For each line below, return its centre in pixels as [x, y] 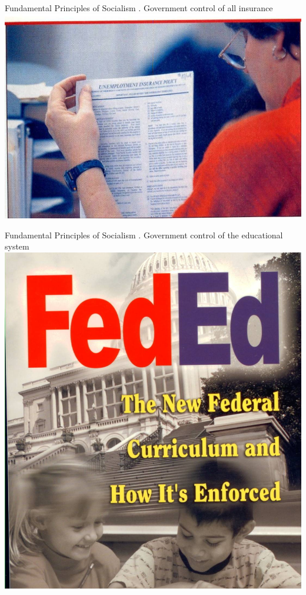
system [17, 246]
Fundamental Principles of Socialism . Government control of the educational [144, 235]
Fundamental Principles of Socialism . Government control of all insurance [139, 8]
